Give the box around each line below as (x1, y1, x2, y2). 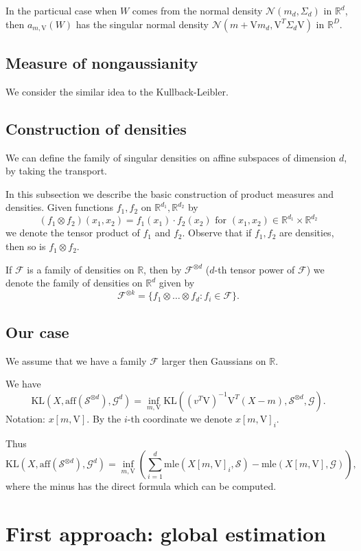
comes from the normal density (132, 3, 263, 17)
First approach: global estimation (5, 519, 327, 547)
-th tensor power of (214, 262, 295, 276)
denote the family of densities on (5, 275, 143, 290)
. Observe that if (182, 225, 252, 240)
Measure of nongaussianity (5, 52, 198, 73)
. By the (86, 411, 121, 425)
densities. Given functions (5, 200, 114, 214)
